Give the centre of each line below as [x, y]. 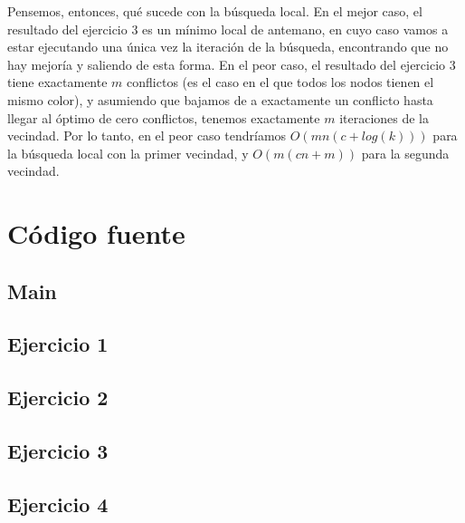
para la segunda [405, 153]
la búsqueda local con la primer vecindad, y [128, 153]
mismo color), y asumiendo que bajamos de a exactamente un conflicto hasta [220, 99]
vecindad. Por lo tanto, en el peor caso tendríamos [147, 136]
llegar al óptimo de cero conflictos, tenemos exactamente [164, 117]
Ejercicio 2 [58, 397]
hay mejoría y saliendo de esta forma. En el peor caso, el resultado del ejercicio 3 [232, 64]
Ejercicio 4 [58, 504]
